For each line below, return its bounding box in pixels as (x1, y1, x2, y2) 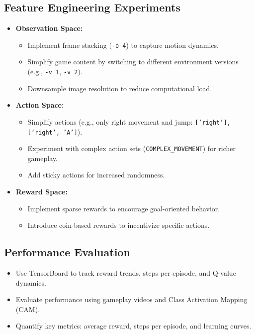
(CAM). (15, 304, 40, 314)
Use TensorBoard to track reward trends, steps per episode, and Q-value (15, 268, 236, 278)
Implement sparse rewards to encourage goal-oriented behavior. (27, 203, 220, 213)
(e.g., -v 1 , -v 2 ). (27, 66, 83, 77)
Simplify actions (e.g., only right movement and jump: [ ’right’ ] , (27, 116, 231, 127)
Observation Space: (15, 23, 83, 33)
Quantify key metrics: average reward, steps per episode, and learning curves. (15, 321, 252, 331)
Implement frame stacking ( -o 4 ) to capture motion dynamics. (27, 39, 219, 50)
